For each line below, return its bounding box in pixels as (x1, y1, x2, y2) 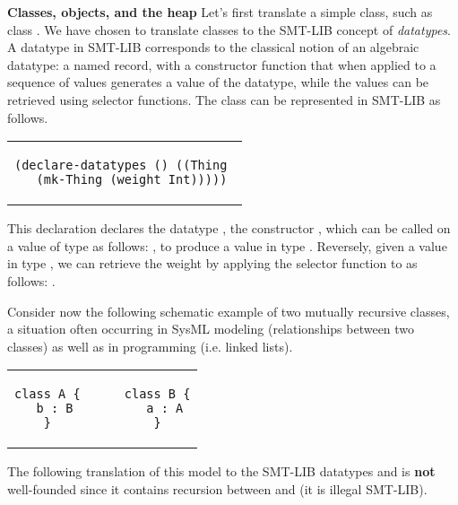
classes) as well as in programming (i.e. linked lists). (7, 336, 293, 355)
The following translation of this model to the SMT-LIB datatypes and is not (7, 462, 436, 481)
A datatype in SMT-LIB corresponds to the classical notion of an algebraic (7, 38, 419, 57)
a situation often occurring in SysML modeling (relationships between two (7, 319, 415, 338)
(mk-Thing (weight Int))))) (36, 172, 228, 187)
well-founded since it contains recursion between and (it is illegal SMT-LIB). (7, 479, 428, 498)
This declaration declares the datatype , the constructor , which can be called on (7, 219, 451, 238)
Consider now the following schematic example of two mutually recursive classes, (7, 301, 450, 320)
